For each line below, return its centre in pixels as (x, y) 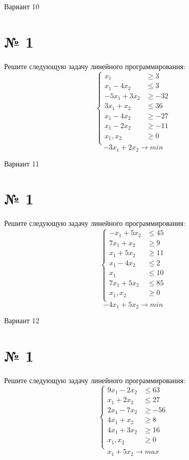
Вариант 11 (22, 163)
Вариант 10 (22, 6)
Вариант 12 (22, 320)
